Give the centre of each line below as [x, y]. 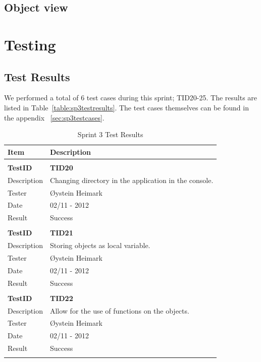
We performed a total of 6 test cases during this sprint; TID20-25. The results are [131, 98]
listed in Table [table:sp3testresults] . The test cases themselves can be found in [126, 107]
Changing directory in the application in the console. [132, 180]
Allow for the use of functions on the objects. [119, 310]
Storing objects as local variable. [100, 245]
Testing [30, 44]
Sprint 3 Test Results [110, 134]
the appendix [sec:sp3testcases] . [54, 117]
